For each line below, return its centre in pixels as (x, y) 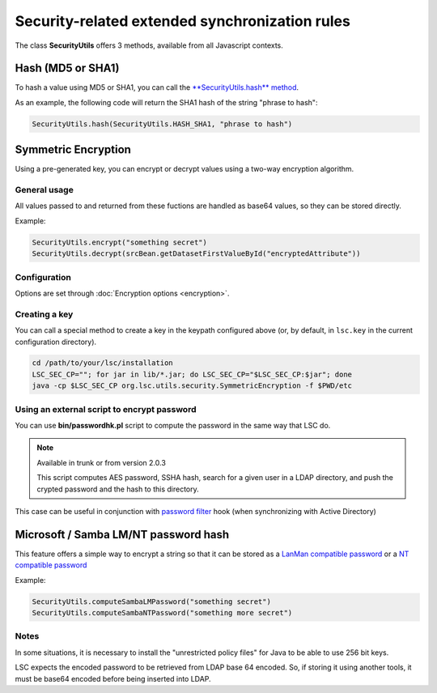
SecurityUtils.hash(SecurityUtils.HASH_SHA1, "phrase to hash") (162, 124)
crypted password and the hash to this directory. (118, 489)
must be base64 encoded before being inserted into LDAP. (113, 678)
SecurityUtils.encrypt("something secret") (120, 242)
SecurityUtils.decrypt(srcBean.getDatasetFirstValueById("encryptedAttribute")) (196, 254)
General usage (45, 190)
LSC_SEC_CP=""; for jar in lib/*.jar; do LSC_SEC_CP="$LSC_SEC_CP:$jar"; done (192, 374)
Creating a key (44, 314)
